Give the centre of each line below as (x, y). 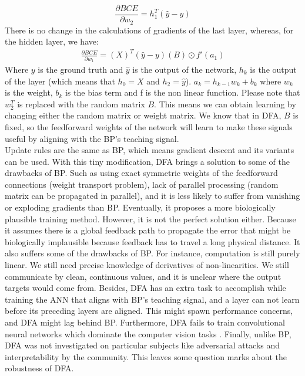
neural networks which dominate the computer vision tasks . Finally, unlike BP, (148, 333)
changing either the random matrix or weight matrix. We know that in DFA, (143, 115)
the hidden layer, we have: (52, 41)
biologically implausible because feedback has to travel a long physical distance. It (152, 241)
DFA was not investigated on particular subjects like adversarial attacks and (143, 345)
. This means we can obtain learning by (225, 104)
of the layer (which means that (60, 81)
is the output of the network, (185, 69)
